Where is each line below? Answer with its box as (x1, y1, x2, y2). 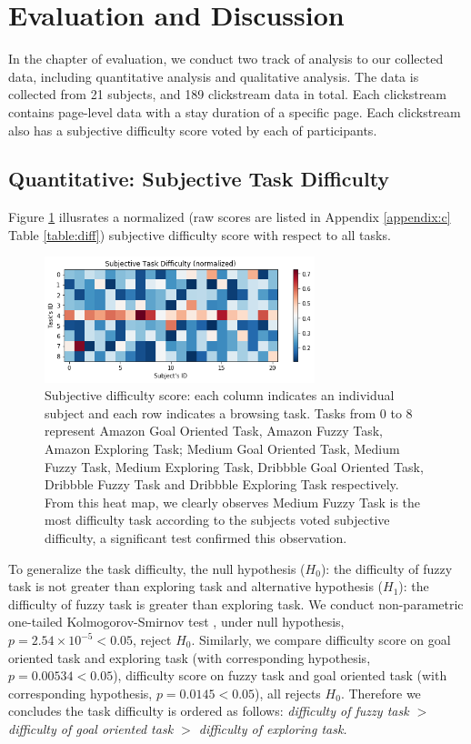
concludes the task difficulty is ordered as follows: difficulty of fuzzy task (8, 701, 409, 720)
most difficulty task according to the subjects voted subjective (45, 510, 390, 529)
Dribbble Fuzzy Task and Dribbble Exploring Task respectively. (45, 475, 399, 494)
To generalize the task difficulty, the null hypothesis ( (8, 558, 306, 578)
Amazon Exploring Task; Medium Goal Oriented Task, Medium (45, 439, 400, 458)
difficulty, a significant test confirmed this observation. (45, 528, 347, 548)
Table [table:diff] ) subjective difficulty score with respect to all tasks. (8, 225, 391, 244)
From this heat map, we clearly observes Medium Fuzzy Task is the (45, 492, 421, 511)
